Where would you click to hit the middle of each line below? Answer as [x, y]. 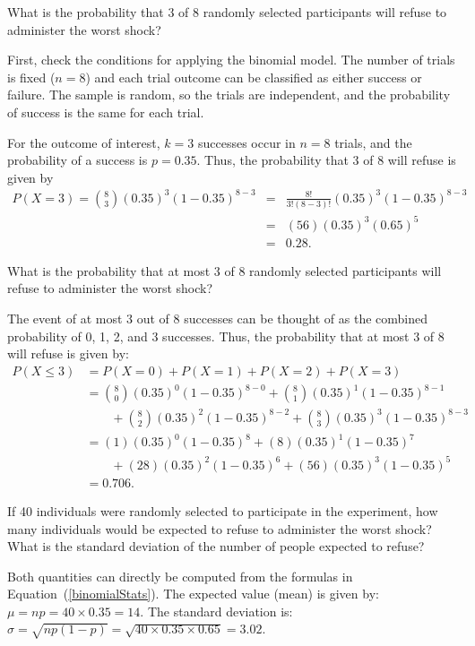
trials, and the [373, 142]
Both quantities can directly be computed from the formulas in [180, 576]
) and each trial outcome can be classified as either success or [254, 77]
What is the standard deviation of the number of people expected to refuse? [216, 546]
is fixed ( [31, 77]
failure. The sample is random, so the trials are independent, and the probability [229, 95]
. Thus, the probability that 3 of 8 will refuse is [326, 160]
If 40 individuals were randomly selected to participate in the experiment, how [223, 510]
